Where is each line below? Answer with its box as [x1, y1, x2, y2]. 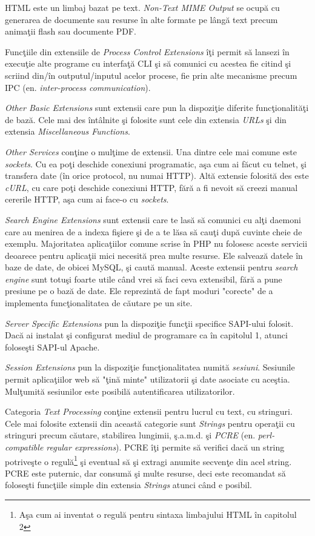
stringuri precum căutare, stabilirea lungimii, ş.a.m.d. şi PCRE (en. [5, 429, 256, 441]
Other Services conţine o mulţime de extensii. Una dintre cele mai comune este [5, 145, 297, 158]
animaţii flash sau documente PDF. [5, 25, 136, 38]
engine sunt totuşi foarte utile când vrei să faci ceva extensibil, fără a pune [5, 272, 282, 285]
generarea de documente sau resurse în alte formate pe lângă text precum [5, 13, 278, 25]
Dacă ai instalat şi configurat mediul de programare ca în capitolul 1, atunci [5, 329, 288, 341]
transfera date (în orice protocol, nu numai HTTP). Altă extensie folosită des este [5, 169, 309, 182]
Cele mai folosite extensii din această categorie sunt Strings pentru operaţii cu [5, 417, 295, 429]
